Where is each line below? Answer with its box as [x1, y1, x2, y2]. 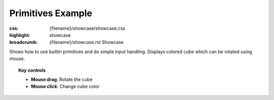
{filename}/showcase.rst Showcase [49, 39, 124, 45]
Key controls [18, 67, 46, 73]
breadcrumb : [9, 39, 38, 45]
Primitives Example [9, 8, 92, 19]
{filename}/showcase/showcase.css [49, 25, 125, 31]
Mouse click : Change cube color [31, 83, 100, 89]
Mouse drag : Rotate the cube [31, 76, 93, 82]
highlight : [9, 32, 30, 38]
